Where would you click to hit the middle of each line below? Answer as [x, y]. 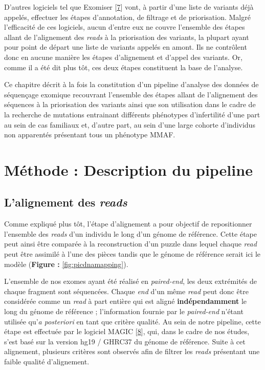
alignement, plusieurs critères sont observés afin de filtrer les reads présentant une [132, 351]
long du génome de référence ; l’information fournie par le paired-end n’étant [124, 311]
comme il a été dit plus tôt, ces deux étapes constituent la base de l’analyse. [124, 67]
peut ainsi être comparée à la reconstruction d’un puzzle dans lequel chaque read [130, 244]
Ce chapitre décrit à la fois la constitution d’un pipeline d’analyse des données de [131, 84]
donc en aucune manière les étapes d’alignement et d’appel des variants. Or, [123, 57]
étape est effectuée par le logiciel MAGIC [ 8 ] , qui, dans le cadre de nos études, [127, 331]
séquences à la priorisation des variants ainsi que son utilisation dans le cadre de [130, 104]
